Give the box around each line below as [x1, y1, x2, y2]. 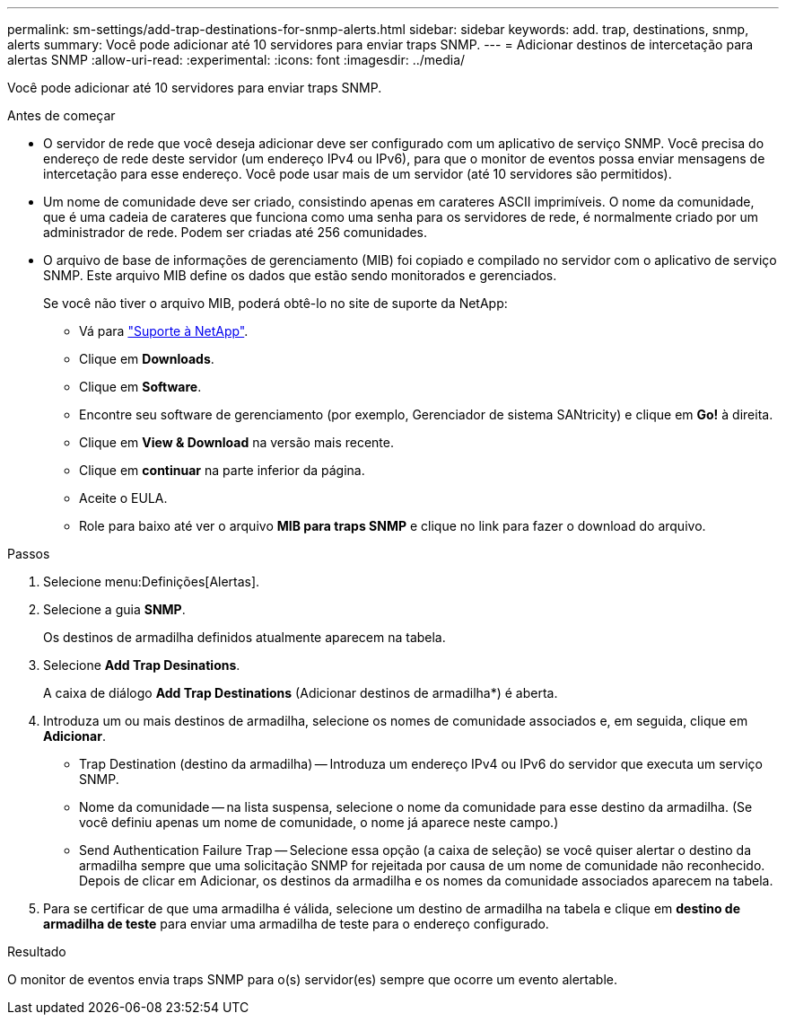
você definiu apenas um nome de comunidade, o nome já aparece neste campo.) [79, 815, 559, 830]
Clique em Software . [79, 379, 202, 394]
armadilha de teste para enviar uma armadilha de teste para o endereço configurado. [43, 916, 549, 931]
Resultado [7, 944, 66, 959]
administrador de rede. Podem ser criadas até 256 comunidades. [43, 225, 428, 240]
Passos [7, 546, 50, 561]
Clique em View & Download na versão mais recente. [79, 435, 394, 450]
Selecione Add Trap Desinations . [43, 657, 240, 673]
